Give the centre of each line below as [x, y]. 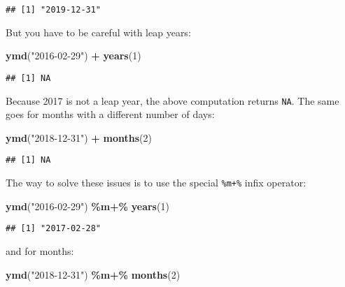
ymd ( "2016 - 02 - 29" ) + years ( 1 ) [73, 56]
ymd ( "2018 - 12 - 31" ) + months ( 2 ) [79, 137]
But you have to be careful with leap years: [98, 32]
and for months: [40, 250]
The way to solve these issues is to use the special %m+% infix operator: [156, 182]
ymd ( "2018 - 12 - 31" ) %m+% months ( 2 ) [93, 274]
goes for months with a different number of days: [110, 114]
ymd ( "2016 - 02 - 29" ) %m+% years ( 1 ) [87, 206]
